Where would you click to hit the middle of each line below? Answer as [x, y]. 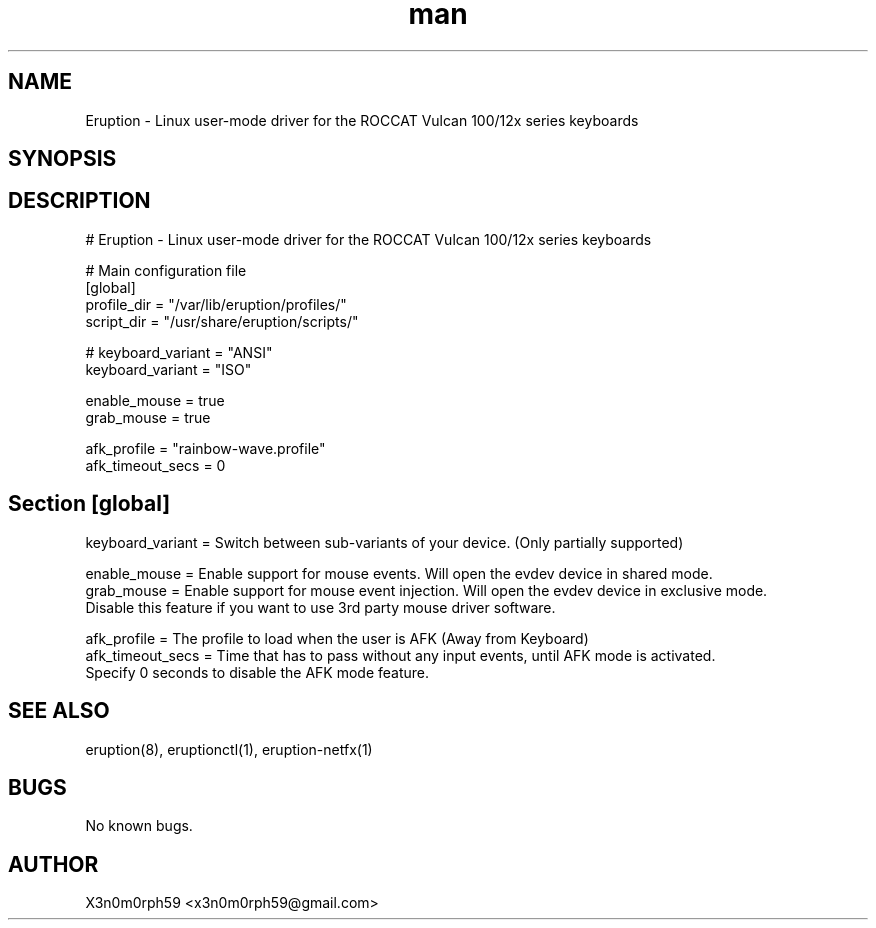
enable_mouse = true [155, 400]
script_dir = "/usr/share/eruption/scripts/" [222, 321]
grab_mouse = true [148, 417]
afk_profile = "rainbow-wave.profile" [205, 448]
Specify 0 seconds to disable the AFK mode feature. [257, 672]
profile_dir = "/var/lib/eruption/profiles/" [216, 304]
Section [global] [89, 504]
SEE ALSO [59, 711]
